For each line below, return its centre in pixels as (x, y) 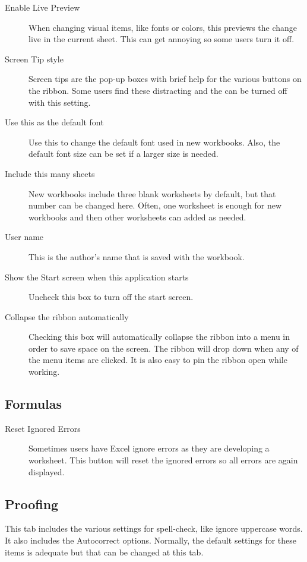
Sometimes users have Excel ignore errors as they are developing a (149, 448)
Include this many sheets (50, 173)
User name (24, 237)
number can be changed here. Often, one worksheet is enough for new (155, 205)
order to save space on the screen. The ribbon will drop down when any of (164, 348)
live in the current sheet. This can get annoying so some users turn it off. (162, 39)
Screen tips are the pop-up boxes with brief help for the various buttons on (165, 79)
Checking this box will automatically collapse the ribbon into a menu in (159, 337)
